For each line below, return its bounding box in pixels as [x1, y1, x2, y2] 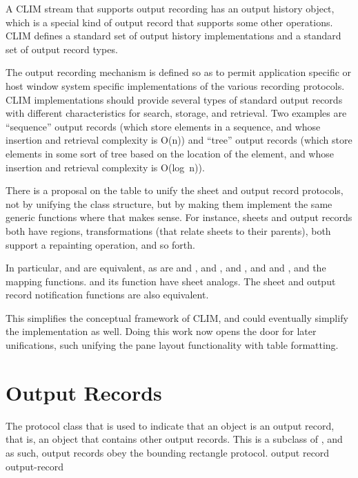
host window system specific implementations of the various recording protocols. [6, 78, 345, 93]
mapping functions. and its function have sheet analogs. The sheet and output [6, 274, 336, 288]
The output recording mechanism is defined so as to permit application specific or [6, 65, 352, 79]
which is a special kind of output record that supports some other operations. [6, 15, 333, 29]
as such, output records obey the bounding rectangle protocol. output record [6, 445, 330, 459]
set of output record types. [6, 41, 118, 56]
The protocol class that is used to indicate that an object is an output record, [6, 418, 335, 432]
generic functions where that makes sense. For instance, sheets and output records [6, 210, 352, 224]
